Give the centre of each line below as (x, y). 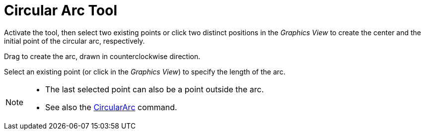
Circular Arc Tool (61, 10)
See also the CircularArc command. (111, 107)
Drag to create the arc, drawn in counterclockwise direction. (102, 56)
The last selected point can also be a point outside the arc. (155, 89)
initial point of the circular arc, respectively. (74, 41)
